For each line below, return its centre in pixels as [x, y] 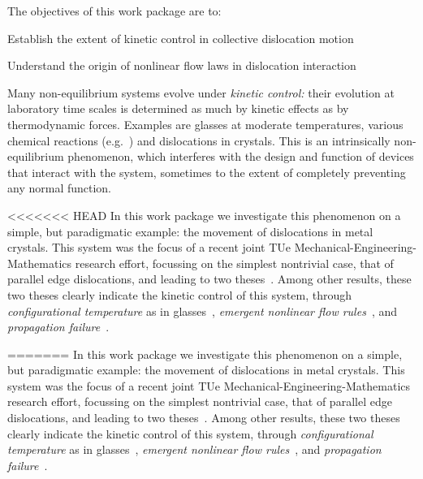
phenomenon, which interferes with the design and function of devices [241, 156]
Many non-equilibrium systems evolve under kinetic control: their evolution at [201, 92]
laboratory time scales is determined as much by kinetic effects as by [178, 108]
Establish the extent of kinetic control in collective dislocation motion [181, 38]
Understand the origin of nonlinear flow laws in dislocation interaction [182, 65]
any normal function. [60, 188]
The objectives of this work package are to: [114, 11]
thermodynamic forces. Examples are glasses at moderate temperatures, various [205, 124]
